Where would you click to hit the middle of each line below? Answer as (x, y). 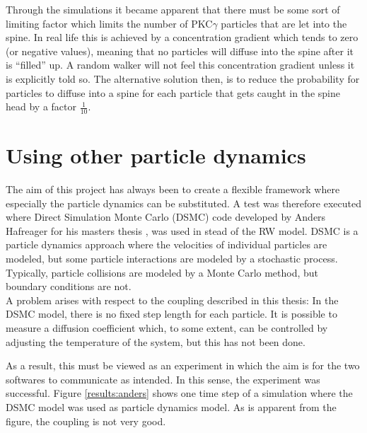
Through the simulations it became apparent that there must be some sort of (173, 9)
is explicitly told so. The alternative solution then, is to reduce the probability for (183, 78)
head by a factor (41, 106)
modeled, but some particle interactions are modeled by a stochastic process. (172, 259)
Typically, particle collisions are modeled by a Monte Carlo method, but (162, 272)
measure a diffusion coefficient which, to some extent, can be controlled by (167, 328)
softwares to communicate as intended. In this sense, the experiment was (163, 379)
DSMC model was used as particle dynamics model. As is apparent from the (171, 407)
